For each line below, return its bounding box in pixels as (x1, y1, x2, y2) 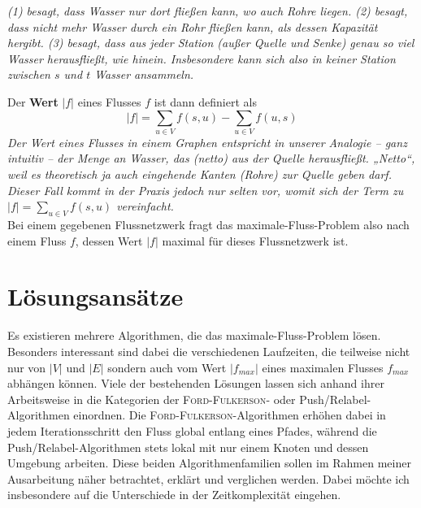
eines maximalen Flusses (262, 358, 384, 376)
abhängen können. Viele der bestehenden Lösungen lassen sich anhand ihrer (7, 375, 384, 392)
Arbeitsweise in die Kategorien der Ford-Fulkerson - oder (7, 390, 296, 407)
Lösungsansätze (7, 280, 184, 313)
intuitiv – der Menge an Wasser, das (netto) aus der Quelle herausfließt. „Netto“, (7, 150, 415, 167)
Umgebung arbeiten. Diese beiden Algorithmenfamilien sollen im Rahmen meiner (7, 454, 411, 471)
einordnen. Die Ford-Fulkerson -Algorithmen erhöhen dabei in (73, 406, 386, 423)
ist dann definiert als (154, 93, 257, 110)
